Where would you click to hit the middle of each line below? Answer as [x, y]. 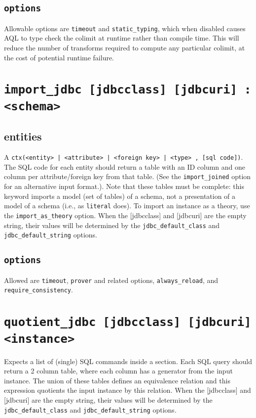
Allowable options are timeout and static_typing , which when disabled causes [125, 28]
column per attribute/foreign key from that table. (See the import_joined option [128, 176]
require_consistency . [38, 290]
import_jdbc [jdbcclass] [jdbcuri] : [128, 90]
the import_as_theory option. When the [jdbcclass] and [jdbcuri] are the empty [125, 215]
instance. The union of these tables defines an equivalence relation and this [117, 380]
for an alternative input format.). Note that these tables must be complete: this [124, 186]
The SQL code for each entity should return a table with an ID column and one [125, 166]
